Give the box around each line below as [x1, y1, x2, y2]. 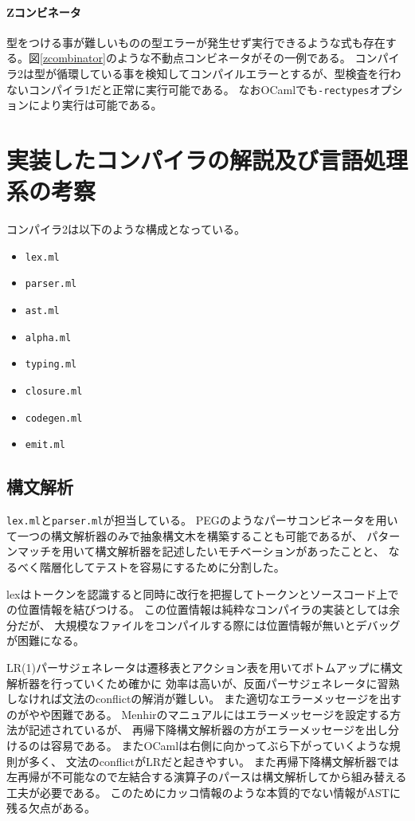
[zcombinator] [40, 49, 106, 66]
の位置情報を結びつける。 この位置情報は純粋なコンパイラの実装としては [6, 601, 389, 618]
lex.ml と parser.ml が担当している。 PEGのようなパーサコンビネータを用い [6, 512, 398, 528]
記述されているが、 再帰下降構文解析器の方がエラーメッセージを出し [28, 721, 389, 738]
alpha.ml [25, 332, 72, 344]
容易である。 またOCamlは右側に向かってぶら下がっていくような [50, 737, 390, 753]
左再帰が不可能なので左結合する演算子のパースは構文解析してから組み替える [6, 768, 407, 785]
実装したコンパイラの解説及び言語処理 [6, 143, 409, 176]
